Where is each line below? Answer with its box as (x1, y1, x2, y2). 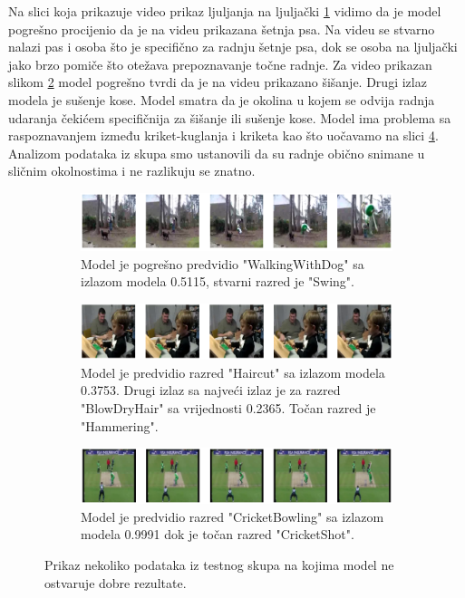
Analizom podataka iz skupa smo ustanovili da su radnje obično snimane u (8, 143, 425, 162)
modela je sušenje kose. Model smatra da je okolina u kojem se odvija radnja (8, 90, 435, 109)
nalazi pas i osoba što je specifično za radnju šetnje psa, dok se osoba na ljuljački (8, 37, 458, 56)
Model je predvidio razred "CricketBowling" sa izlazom (81, 506, 384, 526)
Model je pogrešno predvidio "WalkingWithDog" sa (81, 254, 364, 273)
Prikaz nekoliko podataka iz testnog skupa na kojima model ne (44, 555, 394, 574)
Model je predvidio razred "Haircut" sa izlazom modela (81, 362, 385, 381)
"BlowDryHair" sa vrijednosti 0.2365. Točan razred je (81, 398, 376, 417)
